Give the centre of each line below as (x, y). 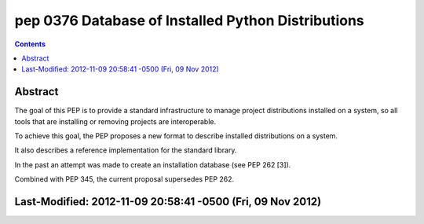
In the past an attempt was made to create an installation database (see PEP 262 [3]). (153, 164)
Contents (30, 44)
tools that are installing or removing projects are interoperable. (115, 121)
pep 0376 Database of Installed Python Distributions (189, 20)
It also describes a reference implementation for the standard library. (126, 150)
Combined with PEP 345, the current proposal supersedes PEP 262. (124, 179)
